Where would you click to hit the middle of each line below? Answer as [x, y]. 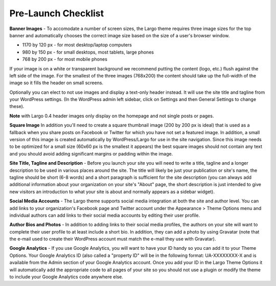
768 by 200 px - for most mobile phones [65, 59]
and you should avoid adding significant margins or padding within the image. [91, 153]
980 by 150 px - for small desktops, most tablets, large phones [88, 52]
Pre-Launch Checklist [57, 13]
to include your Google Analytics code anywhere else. [66, 277]
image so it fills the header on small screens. [56, 83]
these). [17, 107]
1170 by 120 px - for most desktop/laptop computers [77, 45]
